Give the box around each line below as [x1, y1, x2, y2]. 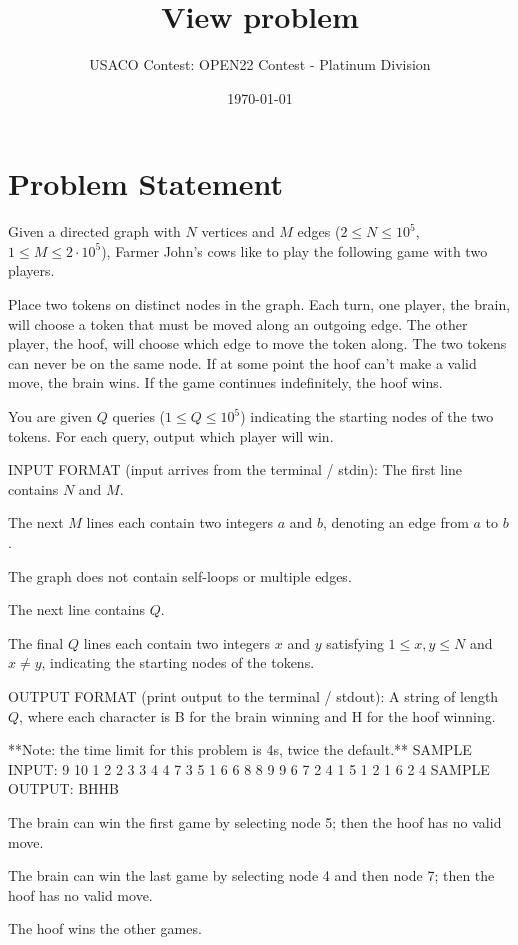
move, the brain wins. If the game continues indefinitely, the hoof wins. [8, 372, 443, 393]
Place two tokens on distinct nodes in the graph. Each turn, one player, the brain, [8, 294, 511, 315]
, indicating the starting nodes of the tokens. [41, 652, 315, 673]
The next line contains [8, 599, 145, 620]
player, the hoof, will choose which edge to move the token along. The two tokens [8, 333, 507, 354]
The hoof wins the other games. [8, 918, 202, 939]
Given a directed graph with [8, 221, 181, 242]
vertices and [201, 221, 275, 242]
